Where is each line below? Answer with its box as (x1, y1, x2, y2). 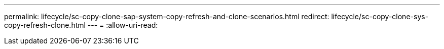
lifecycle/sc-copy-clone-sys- (331, 12, 429, 21)
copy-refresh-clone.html (4, 21, 86, 29)
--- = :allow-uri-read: (87, 21, 158, 29)
